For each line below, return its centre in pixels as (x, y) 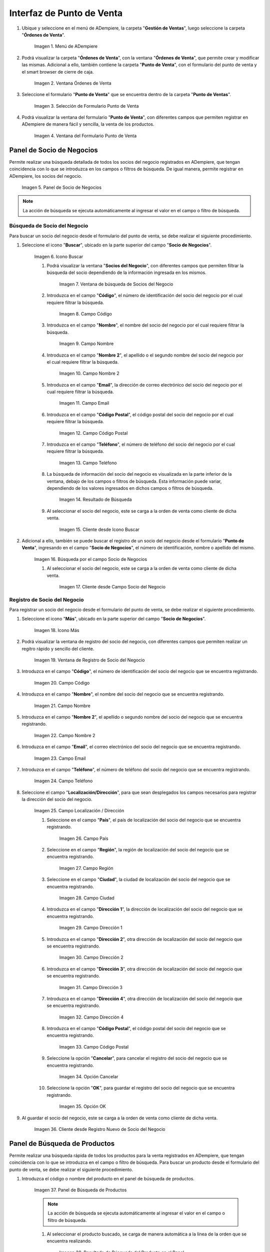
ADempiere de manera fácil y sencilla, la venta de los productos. (88, 124)
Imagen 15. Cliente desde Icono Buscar (99, 529)
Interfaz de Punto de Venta (66, 13)
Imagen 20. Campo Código (62, 683)
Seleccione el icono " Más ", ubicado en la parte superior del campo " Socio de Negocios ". (114, 619)
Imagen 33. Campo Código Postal (94, 1047)
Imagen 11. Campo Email (84, 403)
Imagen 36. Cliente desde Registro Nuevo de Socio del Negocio (100, 1129)
